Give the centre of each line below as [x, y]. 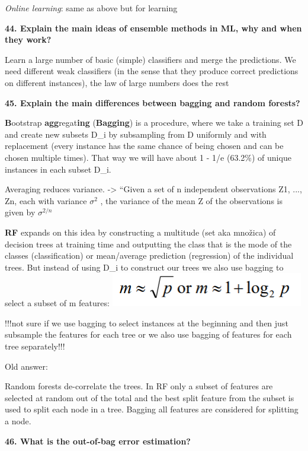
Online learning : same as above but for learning [91, 8]
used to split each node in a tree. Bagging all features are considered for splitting [152, 409]
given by [20, 212]
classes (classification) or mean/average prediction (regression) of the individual [149, 255]
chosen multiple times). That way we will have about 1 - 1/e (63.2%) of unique [148, 157]
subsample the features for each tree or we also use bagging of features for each [148, 334]
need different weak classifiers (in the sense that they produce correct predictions [152, 71]
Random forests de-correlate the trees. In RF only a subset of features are [139, 386]
